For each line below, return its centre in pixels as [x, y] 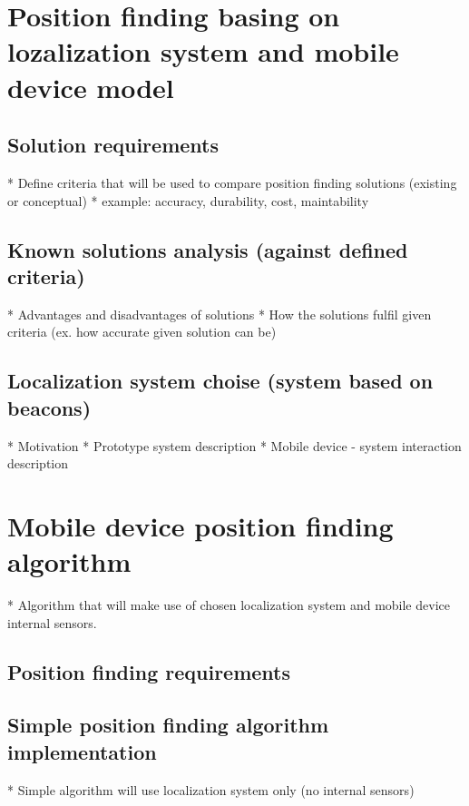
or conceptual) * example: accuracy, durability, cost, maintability [188, 200]
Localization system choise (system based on [220, 381]
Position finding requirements [149, 671]
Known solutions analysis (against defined [208, 249]
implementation [82, 751]
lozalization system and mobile [203, 51]
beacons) [49, 407]
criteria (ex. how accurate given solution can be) [142, 332]
